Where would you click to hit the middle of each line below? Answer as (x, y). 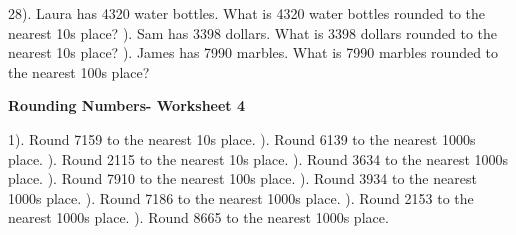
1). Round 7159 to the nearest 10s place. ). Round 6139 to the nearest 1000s (242, 138)
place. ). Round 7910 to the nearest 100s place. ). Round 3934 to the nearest (242, 178)
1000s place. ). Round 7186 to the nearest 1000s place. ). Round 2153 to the (241, 197)
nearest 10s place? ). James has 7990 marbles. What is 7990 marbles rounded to (253, 52)
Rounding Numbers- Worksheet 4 (127, 105)
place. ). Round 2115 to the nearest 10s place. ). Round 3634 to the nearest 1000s (258, 158)
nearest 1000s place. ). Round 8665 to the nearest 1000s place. (198, 217)
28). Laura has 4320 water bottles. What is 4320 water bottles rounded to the (247, 13)
